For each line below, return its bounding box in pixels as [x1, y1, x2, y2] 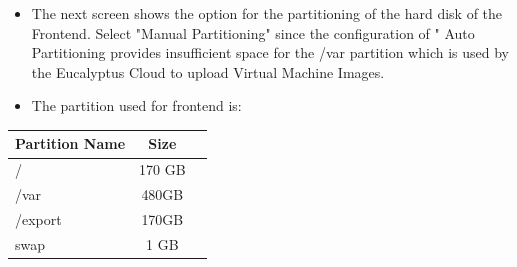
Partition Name [15, 133, 126, 154]
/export [15, 209, 62, 229]
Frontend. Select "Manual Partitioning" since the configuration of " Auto [31, 22, 475, 43]
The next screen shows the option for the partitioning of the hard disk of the [31, 3, 503, 23]
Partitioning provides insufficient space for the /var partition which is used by [31, 42, 509, 63]
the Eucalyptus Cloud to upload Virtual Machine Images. [31, 61, 385, 82]
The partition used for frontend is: [31, 95, 242, 116]
